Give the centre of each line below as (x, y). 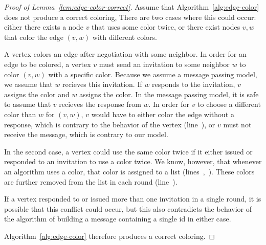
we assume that (28, 84)
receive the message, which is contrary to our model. (86, 134)
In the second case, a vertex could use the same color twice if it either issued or (128, 151)
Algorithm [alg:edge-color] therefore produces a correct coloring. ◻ (110, 236)
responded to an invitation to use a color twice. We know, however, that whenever (133, 161)
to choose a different (229, 104)
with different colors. (125, 37)
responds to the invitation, (194, 84)
